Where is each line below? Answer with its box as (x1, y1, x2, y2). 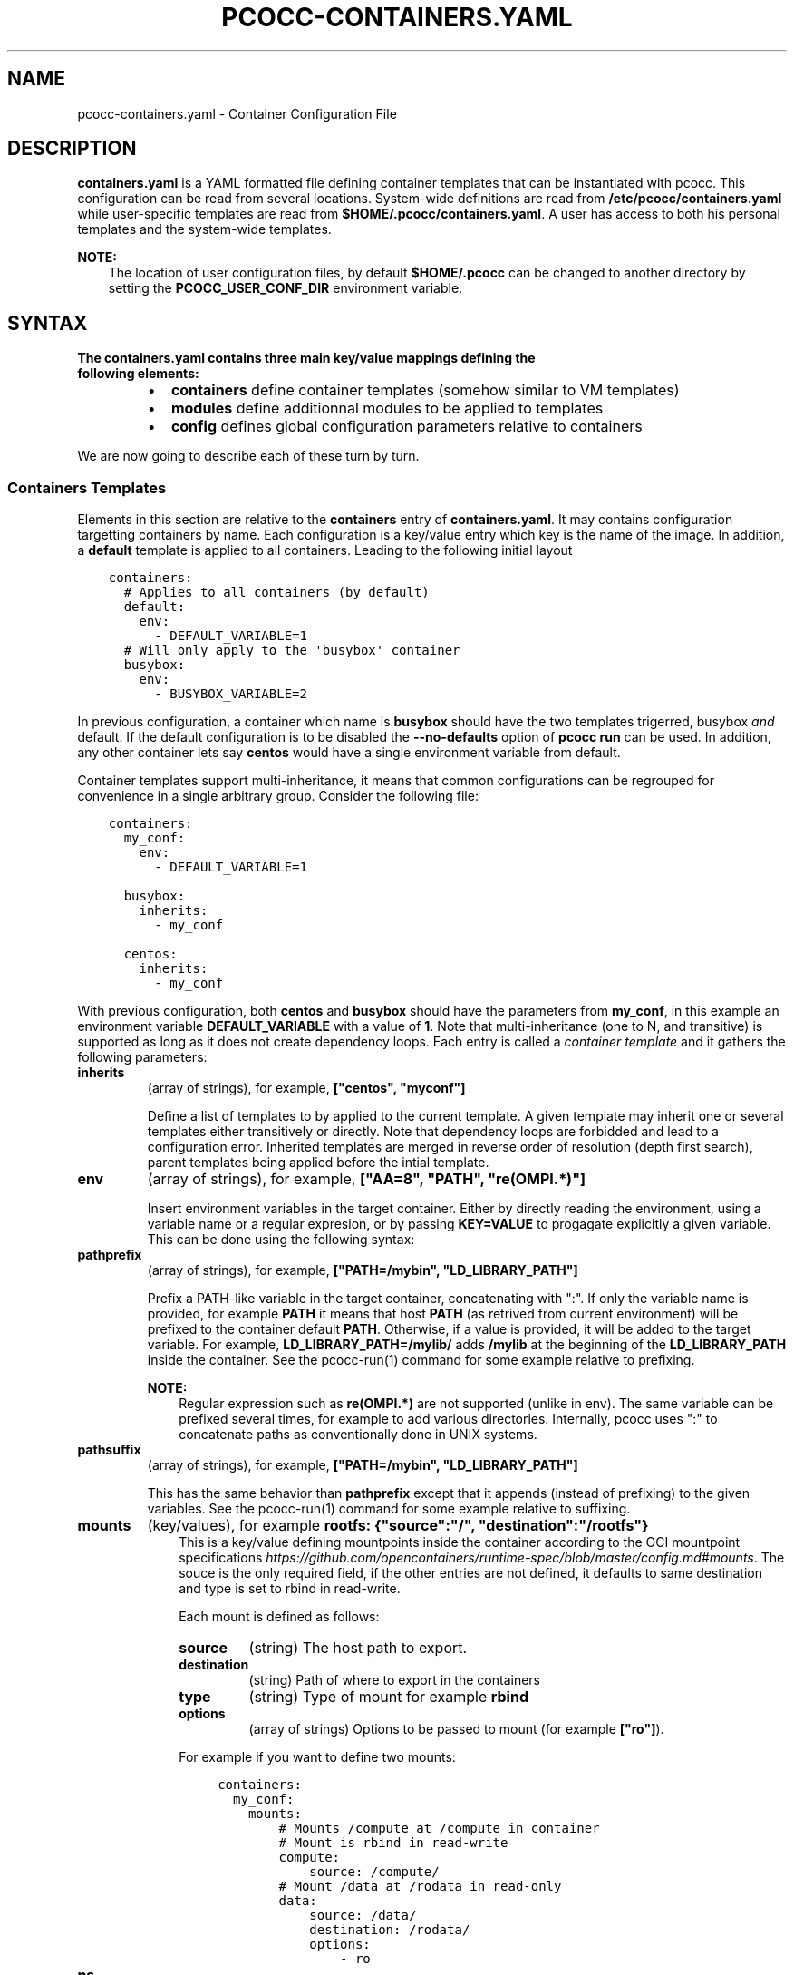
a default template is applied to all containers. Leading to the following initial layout (77, 542, 573, 559)
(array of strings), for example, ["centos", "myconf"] (147, 1080, 466, 1096)
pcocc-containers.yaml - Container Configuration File (77, 105, 397, 122)
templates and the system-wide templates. (77, 221, 332, 238)
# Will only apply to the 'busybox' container (123, 643, 460, 658)
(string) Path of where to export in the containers (248, 1672, 540, 1688)
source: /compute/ (309, 1864, 440, 1880)
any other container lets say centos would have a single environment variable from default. (77, 744, 621, 761)
